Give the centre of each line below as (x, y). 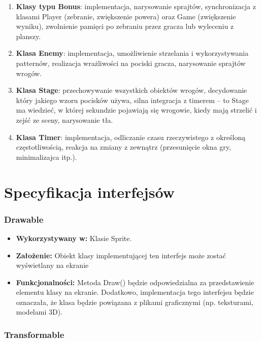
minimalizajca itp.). (46, 157)
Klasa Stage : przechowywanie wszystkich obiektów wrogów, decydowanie (132, 90)
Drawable (24, 219)
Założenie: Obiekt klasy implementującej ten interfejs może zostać (121, 255)
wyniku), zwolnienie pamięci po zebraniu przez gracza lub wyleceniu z (125, 26)
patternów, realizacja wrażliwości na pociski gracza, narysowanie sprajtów (131, 63)
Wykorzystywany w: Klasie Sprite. (74, 238)
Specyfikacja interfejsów (89, 192)
